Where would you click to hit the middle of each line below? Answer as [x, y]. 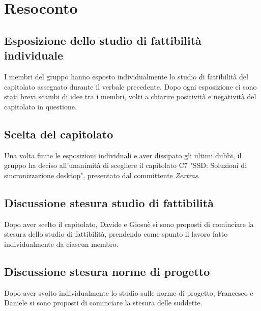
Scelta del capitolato [59, 134]
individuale [34, 55]
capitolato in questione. [40, 106]
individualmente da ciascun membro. [61, 244]
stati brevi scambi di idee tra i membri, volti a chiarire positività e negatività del [130, 96]
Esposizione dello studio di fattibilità [103, 40]
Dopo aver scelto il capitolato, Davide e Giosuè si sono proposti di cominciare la [129, 224]
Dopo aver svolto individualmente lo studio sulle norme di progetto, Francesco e [129, 292]
